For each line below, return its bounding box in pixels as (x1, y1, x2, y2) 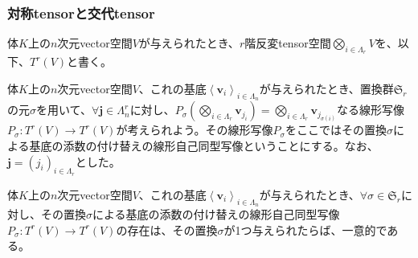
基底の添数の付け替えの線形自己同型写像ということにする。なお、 (29, 137, 379, 154)
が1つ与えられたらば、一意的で (223, 221, 387, 238)
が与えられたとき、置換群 (259, 80, 394, 97)
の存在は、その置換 (116, 221, 218, 238)
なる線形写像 (336, 101, 404, 118)
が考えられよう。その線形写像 (116, 121, 273, 138)
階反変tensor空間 (244, 35, 331, 51)
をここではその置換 (285, 121, 387, 138)
